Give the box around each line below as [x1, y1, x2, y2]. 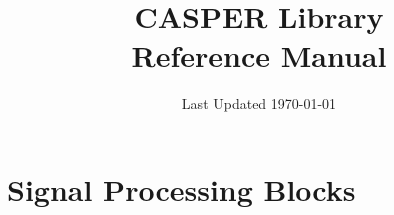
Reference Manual [131, 35, 387, 76]
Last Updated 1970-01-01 [181, 93, 337, 114]
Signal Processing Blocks [7, 168, 356, 209]
